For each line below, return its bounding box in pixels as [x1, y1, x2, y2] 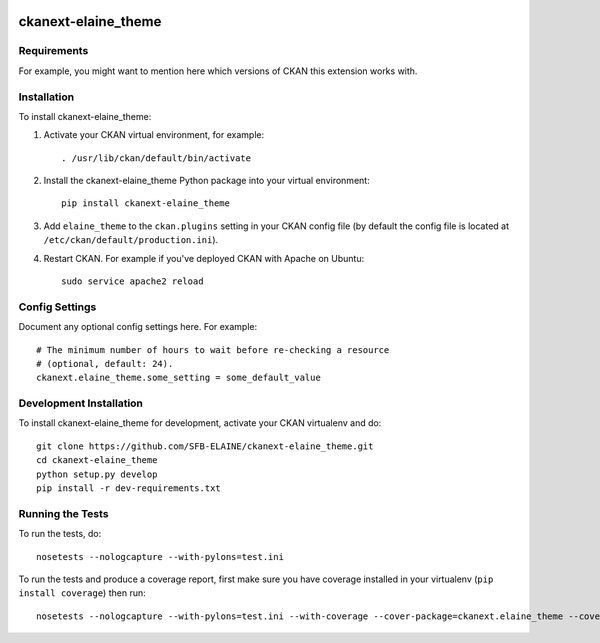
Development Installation [18, 396, 144, 410]
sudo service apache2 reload [61, 276, 204, 287]
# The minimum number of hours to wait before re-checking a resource [36, 344, 390, 355]
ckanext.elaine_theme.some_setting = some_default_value [36, 372, 322, 384]
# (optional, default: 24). [36, 358, 174, 369]
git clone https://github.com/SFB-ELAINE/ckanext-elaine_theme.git [36, 440, 374, 452]
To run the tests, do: [18, 528, 102, 540]
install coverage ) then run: [18, 587, 146, 599]
